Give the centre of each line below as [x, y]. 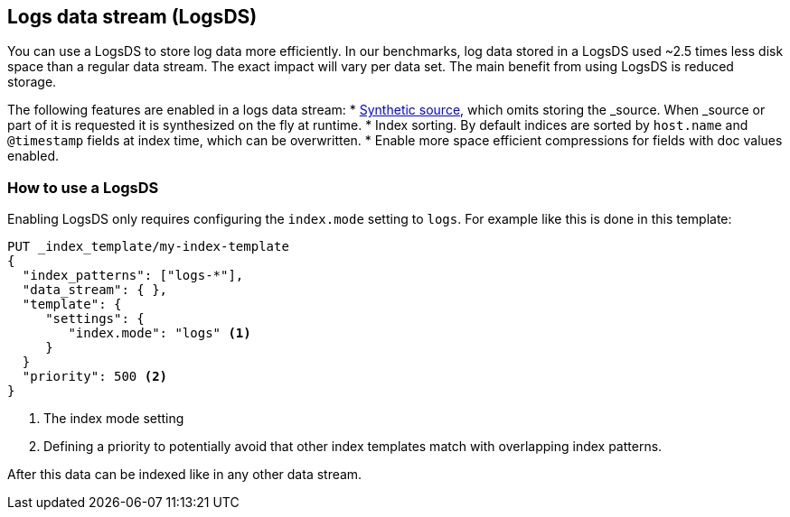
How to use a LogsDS [83, 187]
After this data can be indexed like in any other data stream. [185, 475]
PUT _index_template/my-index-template [148, 247]
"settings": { [95, 319]
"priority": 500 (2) [95, 377]
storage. [32, 82]
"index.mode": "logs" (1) [160, 333]
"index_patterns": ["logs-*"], [133, 276]
